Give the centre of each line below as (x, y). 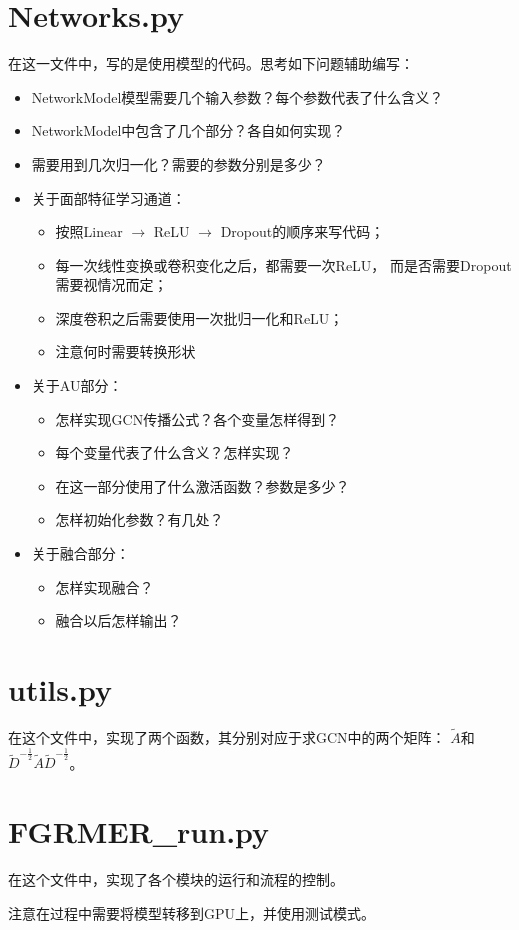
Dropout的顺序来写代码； (302, 231)
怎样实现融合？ (104, 586)
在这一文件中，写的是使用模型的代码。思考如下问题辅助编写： (211, 63)
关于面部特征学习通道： (108, 197)
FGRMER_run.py (139, 831)
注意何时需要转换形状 (125, 351)
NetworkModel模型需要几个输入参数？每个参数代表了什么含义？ (237, 96)
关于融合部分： (80, 553)
